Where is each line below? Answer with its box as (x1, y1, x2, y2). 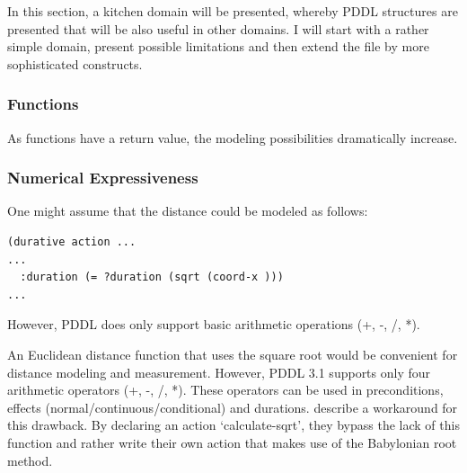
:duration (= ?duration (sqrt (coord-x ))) (20, 271, 284, 284)
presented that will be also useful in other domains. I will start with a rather (7, 19, 429, 38)
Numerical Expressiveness (7, 166, 198, 189)
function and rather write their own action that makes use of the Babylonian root (7, 433, 457, 451)
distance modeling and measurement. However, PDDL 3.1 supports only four (7, 362, 431, 381)
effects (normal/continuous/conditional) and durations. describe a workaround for (7, 397, 458, 416)
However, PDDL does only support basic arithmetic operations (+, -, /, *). (7, 315, 420, 334)
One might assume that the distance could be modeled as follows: (7, 201, 368, 220)
